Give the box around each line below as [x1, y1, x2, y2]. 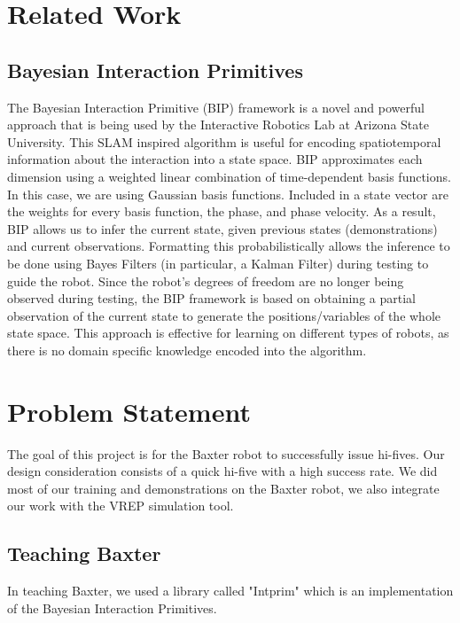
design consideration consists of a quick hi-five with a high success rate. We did [7, 462, 438, 480]
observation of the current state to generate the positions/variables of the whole [7, 306, 441, 324]
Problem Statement [7, 393, 251, 429]
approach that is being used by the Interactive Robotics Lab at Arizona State [7, 115, 429, 134]
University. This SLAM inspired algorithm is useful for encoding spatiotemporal [7, 132, 441, 151]
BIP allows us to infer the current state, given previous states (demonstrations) [7, 219, 438, 238]
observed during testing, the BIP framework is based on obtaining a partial [7, 289, 416, 308]
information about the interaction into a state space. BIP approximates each [7, 150, 423, 168]
